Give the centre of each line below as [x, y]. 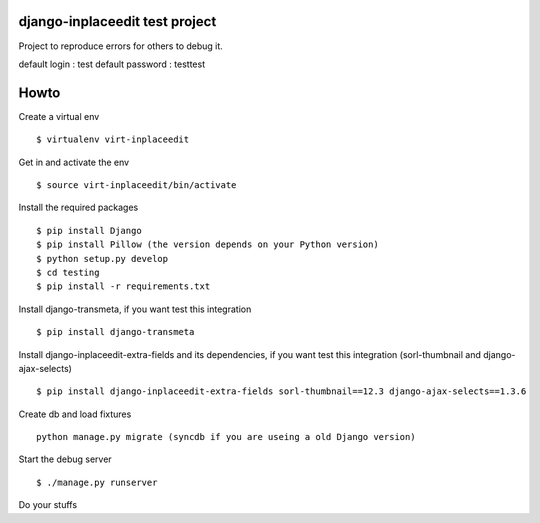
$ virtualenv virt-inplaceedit [113, 139]
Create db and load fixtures [75, 414]
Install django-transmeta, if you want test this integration [135, 309]
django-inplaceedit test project [117, 21]
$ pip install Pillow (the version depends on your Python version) [207, 244]
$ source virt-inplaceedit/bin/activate [136, 184]
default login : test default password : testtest [111, 64]
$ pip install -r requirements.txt [123, 286]
